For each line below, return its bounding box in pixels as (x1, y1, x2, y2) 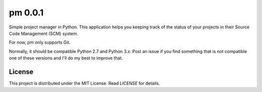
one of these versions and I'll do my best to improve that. (9, 55, 123, 61)
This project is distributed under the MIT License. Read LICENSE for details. (9, 80, 160, 86)
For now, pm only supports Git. (9, 39, 70, 45)
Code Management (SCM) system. (9, 30, 79, 36)
